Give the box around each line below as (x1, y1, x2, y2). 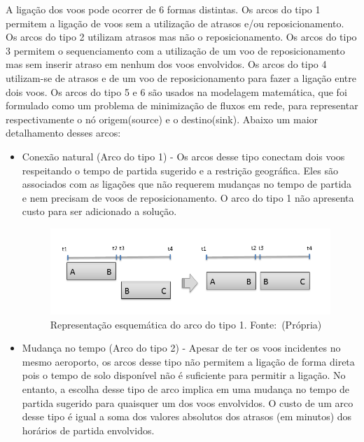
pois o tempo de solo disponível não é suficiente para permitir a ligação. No (22, 368, 346, 382)
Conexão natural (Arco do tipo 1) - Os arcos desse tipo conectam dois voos (22, 149, 345, 163)
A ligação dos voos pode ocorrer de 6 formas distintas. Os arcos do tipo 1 (6, 2, 321, 16)
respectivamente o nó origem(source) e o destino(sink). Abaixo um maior (6, 111, 318, 126)
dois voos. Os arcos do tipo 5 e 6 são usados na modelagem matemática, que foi (6, 84, 347, 99)
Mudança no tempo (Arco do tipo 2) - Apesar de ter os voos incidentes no (22, 340, 341, 355)
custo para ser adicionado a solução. (22, 204, 177, 219)
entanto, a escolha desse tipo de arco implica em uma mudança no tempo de (22, 382, 350, 396)
